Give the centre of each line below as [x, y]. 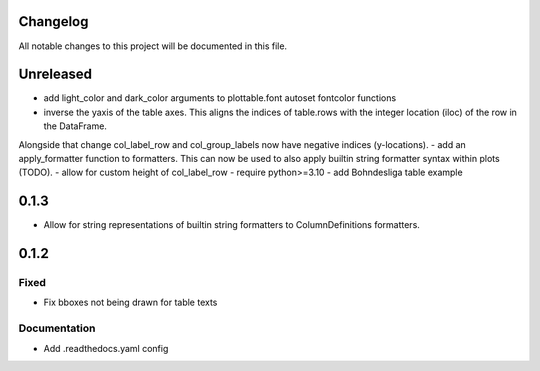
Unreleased [55, 74]
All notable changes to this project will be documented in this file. [153, 46]
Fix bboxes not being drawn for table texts [130, 302]
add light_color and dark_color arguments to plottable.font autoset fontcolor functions [220, 98]
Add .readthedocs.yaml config [106, 348]
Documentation [57, 328]
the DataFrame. [75, 126]
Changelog [53, 21]
